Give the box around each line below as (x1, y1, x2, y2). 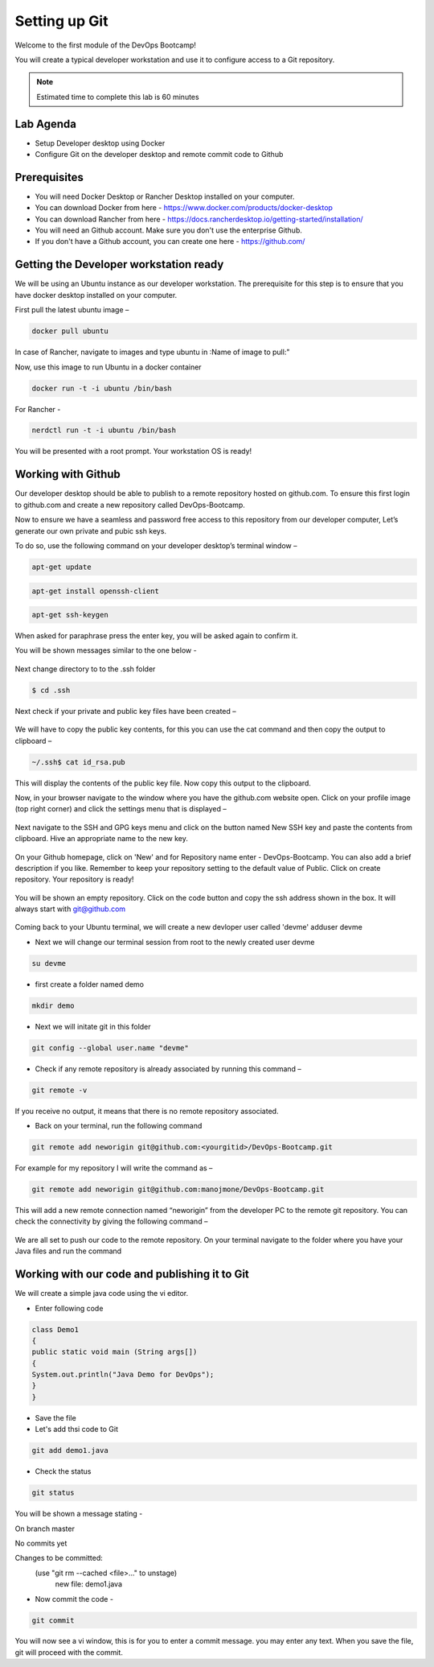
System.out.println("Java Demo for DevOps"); (31, 1370, 215, 1380)
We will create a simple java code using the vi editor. (14, 1289, 189, 1298)
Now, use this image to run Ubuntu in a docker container (14, 362, 202, 372)
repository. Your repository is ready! (14, 874, 134, 885)
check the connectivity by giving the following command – (14, 1216, 208, 1227)
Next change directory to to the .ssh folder (14, 664, 156, 674)
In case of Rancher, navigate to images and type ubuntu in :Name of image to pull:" (14, 347, 290, 357)
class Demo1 (31, 1325, 80, 1334)
